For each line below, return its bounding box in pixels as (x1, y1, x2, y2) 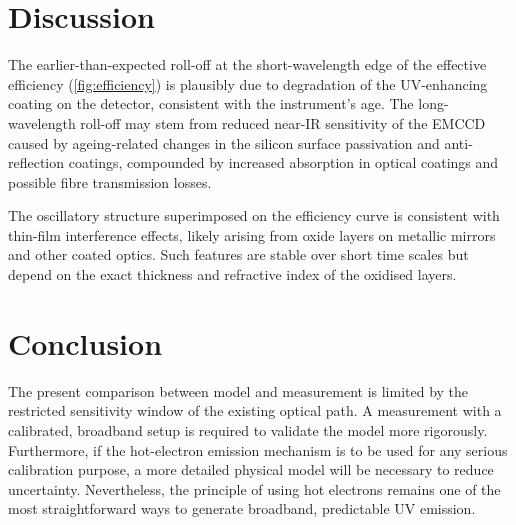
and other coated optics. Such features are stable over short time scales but (8, 244, 469, 265)
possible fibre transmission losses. (8, 171, 212, 192)
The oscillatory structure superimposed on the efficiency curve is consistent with (8, 205, 500, 226)
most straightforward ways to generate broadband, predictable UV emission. (8, 498, 476, 519)
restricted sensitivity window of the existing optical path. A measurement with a (8, 400, 502, 421)
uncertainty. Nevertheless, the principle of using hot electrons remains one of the (8, 478, 501, 499)
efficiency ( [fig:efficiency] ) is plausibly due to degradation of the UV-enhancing (8, 73, 488, 94)
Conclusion (8, 322, 163, 363)
